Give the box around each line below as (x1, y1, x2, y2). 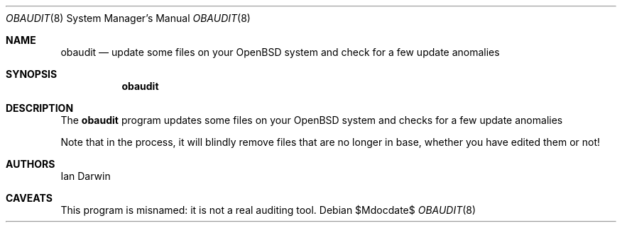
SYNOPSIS (6, 68, 58, 80)
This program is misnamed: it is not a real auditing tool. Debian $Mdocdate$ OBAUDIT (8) (60, 204, 476, 216)
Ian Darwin (60, 170, 111, 182)
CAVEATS (6, 192, 53, 204)
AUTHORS (6, 158, 55, 170)
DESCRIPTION (6, 102, 74, 114)
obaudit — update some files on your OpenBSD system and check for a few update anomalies (60, 46, 500, 58)
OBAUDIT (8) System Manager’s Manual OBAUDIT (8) (6, 12, 251, 24)
